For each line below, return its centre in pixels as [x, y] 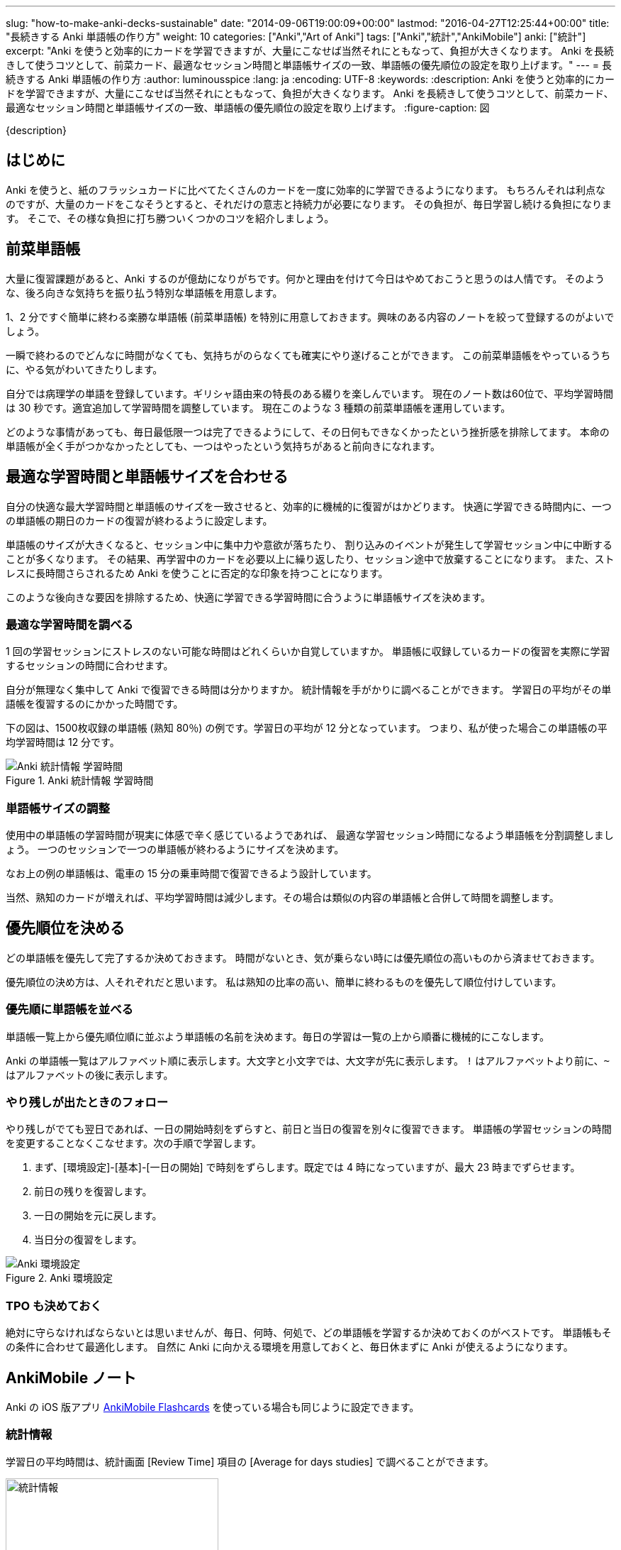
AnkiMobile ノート [71, 1378]
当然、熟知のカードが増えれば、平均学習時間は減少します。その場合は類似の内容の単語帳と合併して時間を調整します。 [282, 898]
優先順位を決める [65, 928]
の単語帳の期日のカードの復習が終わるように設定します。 [139, 520]
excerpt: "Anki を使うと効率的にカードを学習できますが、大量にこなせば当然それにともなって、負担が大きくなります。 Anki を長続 [310, 51]
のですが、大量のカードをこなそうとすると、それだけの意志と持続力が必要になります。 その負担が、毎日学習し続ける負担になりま [309, 204]
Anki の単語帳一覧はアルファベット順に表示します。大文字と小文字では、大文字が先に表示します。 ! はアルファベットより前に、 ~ [308, 1060]
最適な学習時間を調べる [69, 624]
